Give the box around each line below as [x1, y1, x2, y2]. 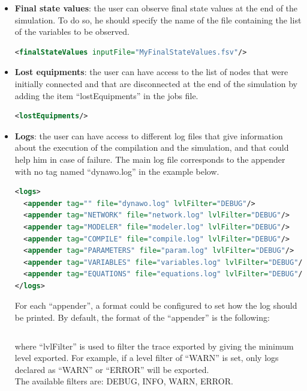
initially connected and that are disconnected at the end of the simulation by [14, 77, 297, 89]
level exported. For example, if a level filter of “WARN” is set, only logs [14, 351, 279, 364]
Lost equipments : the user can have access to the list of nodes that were [14, 65, 288, 78]
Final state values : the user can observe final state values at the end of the [14, 2, 298, 14]
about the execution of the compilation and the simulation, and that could [14, 141, 289, 154]
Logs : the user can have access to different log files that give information [14, 129, 283, 142]
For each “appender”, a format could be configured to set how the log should [14, 299, 297, 312]
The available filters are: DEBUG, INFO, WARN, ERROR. [14, 375, 233, 387]
